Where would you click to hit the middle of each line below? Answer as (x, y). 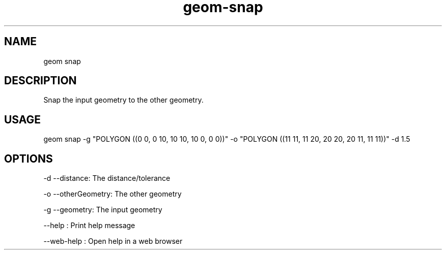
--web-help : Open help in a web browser (113, 241)
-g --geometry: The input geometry (103, 210)
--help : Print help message (89, 226)
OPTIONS (29, 158)
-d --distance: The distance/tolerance (107, 178)
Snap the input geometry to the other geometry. (123, 100)
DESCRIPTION (40, 81)
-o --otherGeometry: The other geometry (113, 194)
